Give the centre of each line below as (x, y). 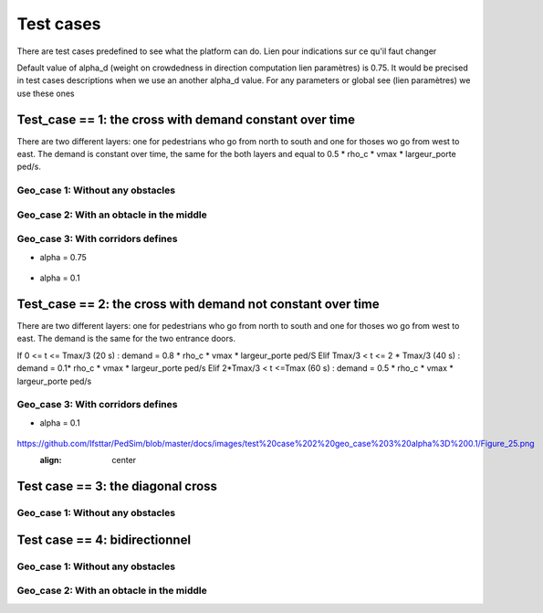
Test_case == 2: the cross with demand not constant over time (198, 304)
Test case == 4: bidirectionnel (104, 539)
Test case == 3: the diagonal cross (117, 486)
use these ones (46, 93)
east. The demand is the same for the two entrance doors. (126, 339)
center (124, 460)
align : (51, 460)
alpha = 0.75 (63, 257)
